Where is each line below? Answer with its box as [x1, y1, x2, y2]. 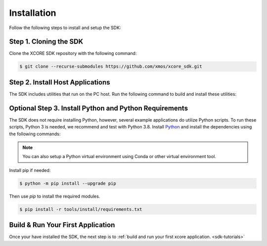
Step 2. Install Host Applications [9, 78, 110, 86]
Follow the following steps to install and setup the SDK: [9, 25, 121, 31]
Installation [9, 7, 56, 18]
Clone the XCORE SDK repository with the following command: [9, 50, 137, 56]
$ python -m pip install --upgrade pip [19, 180, 116, 186]
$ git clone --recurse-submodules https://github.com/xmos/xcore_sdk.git [19, 64, 202, 69]
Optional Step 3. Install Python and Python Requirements [9, 104, 188, 112]
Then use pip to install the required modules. [9, 193, 100, 199]
